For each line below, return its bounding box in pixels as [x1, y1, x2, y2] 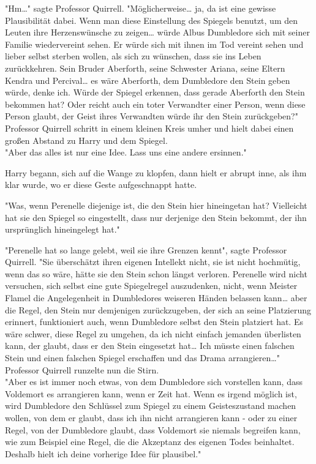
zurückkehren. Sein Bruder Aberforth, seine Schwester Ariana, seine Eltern [5, 61, 285, 74]
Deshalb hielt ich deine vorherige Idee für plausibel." [5, 447, 201, 460]
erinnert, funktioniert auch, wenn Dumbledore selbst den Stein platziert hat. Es [5, 315, 303, 328]
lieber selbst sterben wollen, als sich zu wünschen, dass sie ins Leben [5, 50, 261, 62]
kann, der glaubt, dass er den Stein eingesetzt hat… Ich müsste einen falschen [5, 339, 295, 352]
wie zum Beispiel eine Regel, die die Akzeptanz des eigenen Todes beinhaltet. [5, 435, 295, 448]
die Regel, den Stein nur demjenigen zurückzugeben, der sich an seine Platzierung [5, 303, 312, 316]
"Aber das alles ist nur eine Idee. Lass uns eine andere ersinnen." [5, 146, 247, 159]
